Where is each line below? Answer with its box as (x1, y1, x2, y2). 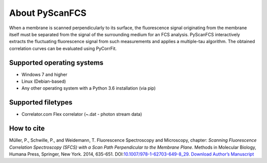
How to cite (9, 124, 45, 133)
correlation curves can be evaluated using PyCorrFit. (9, 45, 117, 52)
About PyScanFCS (9, 7, 87, 18)
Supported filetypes (9, 98, 73, 107)
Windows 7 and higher (21, 71, 68, 77)
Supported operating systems (9, 58, 104, 67)
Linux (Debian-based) (21, 78, 66, 84)
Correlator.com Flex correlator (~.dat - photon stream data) (21, 111, 142, 117)
